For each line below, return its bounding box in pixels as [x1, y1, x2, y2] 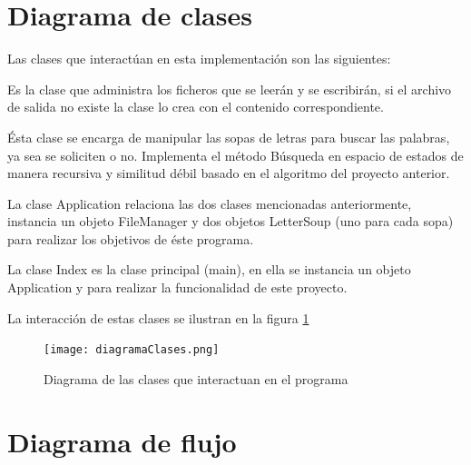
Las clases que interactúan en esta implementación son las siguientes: [7, 49, 391, 68]
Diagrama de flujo [7, 422, 237, 460]
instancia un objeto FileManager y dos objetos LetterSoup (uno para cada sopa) [7, 212, 454, 231]
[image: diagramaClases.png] [44, 343, 220, 357]
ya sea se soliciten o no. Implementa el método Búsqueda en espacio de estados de [7, 145, 464, 164]
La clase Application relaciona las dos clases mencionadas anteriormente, [7, 193, 412, 213]
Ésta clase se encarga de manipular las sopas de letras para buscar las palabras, [7, 127, 450, 146]
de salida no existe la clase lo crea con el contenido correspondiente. [7, 97, 384, 116]
